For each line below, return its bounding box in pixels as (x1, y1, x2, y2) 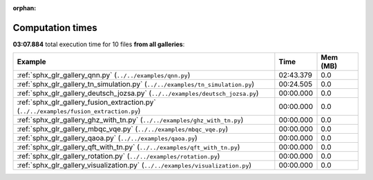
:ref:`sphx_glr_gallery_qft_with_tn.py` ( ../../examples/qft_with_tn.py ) (17, 142, 240, 152)
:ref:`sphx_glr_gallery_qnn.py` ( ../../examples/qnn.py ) (17, 70, 191, 80)
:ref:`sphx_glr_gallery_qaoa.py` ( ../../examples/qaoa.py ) (17, 133, 198, 143)
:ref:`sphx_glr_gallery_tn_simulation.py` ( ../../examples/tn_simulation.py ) (17, 79, 255, 89)
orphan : (12, 4, 37, 12)
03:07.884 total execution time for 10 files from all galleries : (12, 40, 185, 48)
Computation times (12, 21, 97, 34)
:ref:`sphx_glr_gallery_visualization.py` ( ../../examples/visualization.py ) (17, 161, 252, 170)
